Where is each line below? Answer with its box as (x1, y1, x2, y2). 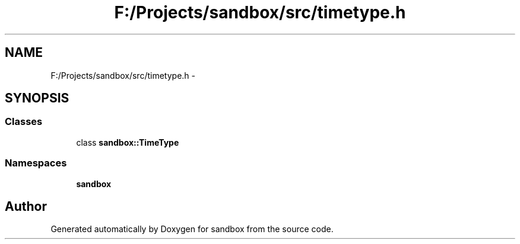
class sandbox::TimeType (76, 137, 179, 147)
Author (5, 198, 47, 214)
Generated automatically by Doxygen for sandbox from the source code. (50, 224, 334, 235)
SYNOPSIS (5, 91, 69, 106)
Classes (5, 115, 43, 128)
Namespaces (5, 157, 67, 169)
